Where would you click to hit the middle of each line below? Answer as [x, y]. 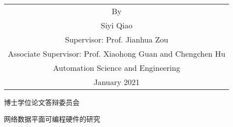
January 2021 [116, 82]
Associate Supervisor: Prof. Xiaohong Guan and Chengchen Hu [117, 53]
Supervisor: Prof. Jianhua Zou [116, 39]
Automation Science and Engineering [117, 68]
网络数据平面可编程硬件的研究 [52, 118]
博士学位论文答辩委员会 [42, 102]
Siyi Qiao [116, 25]
